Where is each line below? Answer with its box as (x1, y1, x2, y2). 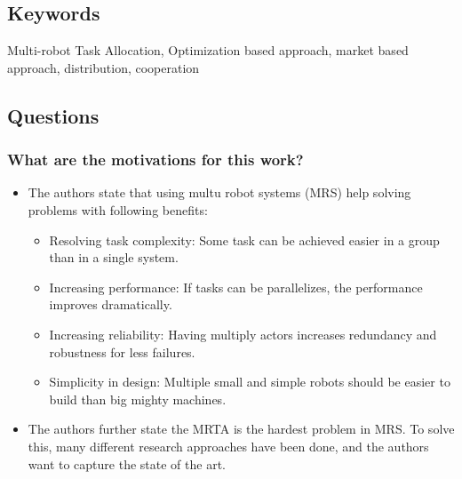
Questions (7, 101, 100, 129)
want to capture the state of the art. (28, 454, 226, 473)
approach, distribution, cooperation (7, 58, 200, 76)
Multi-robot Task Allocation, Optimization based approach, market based (7, 41, 409, 60)
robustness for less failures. (49, 342, 195, 361)
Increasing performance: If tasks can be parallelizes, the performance (49, 277, 423, 296)
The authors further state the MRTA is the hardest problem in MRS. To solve (28, 419, 455, 438)
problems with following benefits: (28, 200, 208, 219)
